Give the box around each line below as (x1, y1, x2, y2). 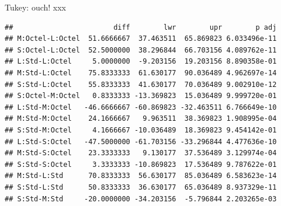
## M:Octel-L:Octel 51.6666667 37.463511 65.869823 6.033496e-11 (5, 34, 277, 43)
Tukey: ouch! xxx (5, 1, 67, 13)
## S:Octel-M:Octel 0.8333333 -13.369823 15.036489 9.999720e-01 (5, 92, 277, 100)
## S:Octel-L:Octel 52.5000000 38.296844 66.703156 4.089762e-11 (5, 46, 277, 54)
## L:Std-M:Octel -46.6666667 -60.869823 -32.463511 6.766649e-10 (5, 103, 277, 111)
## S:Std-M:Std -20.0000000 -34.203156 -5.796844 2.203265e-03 (5, 194, 277, 203)
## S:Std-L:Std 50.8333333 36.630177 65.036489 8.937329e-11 (5, 183, 277, 191)
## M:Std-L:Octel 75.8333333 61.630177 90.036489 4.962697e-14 (5, 68, 277, 77)
